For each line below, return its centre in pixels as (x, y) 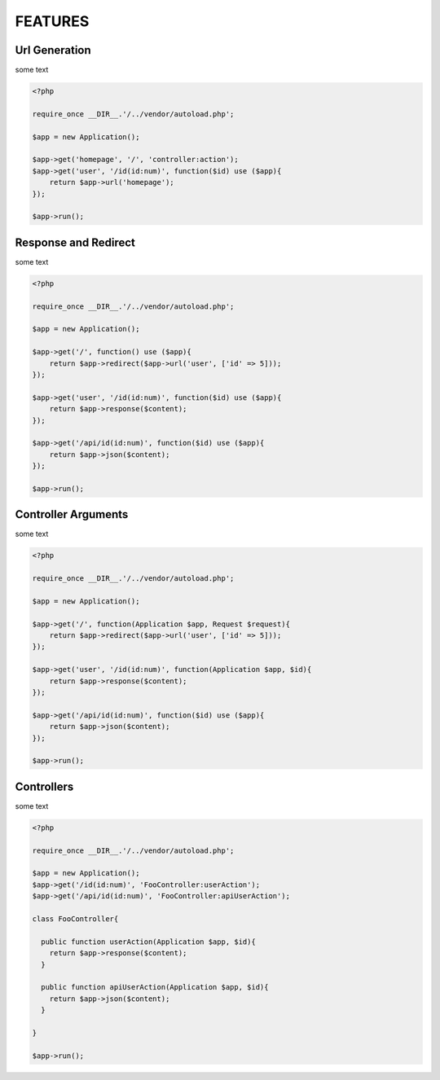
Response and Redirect (75, 242)
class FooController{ (75, 919)
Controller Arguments (72, 514)
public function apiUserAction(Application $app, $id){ (155, 987)
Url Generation (53, 50)
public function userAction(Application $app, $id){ (148, 942)
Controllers (44, 786)
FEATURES (52, 21)
